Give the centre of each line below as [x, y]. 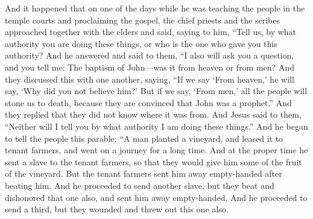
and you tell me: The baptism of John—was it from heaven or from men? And [150, 67]
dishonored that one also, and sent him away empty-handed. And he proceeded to [156, 197]
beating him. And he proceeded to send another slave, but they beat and [140, 185]
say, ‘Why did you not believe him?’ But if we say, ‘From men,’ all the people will [156, 91]
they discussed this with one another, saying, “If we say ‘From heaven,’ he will [150, 79]
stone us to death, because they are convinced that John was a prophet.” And [148, 102]
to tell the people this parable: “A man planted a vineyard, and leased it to [144, 138]
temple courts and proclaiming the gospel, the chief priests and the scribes [142, 20]
